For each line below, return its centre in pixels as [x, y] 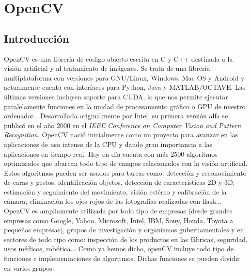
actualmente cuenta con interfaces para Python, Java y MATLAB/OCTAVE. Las [125, 87]
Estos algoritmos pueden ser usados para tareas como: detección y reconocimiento [125, 172]
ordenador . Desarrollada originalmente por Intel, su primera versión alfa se [116, 116]
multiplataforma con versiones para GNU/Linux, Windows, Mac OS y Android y [124, 77]
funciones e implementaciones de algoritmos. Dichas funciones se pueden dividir [122, 258]
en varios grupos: [29, 268]
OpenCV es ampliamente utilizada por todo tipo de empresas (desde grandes [118, 211]
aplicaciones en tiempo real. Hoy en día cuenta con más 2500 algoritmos [111, 154]
